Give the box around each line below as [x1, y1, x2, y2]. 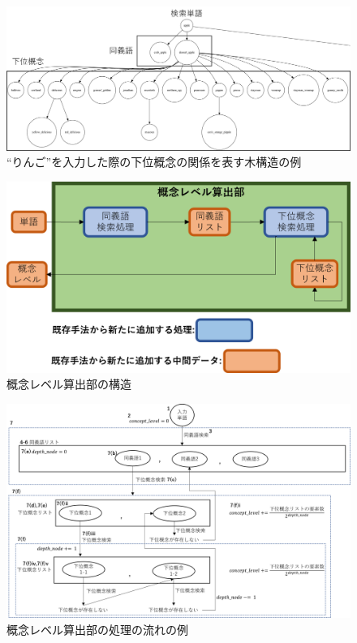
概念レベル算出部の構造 [6, 375, 131, 392]
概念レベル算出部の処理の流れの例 [6, 620, 188, 637]
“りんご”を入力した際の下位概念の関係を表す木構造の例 [6, 153, 302, 170]
